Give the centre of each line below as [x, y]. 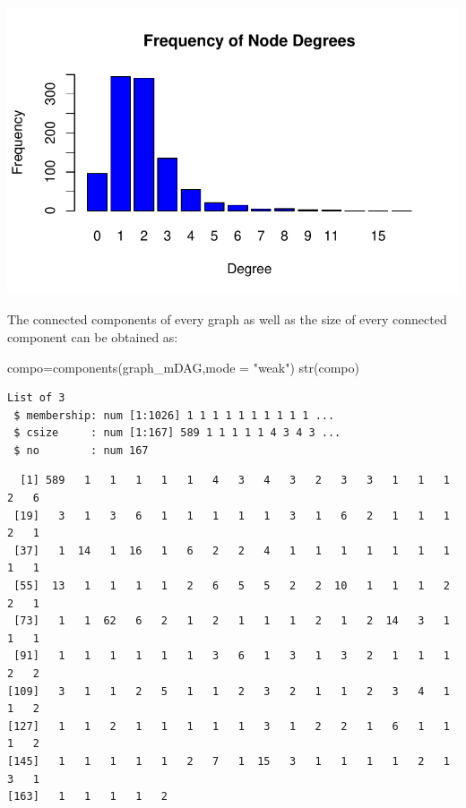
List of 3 [36, 398]
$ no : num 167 [81, 450]
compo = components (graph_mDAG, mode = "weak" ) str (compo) [183, 367]
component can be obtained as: [93, 336]
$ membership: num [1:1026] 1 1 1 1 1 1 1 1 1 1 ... [174, 415]
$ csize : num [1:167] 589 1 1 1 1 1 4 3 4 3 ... [177, 433]
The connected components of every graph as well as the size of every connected [227, 319]
